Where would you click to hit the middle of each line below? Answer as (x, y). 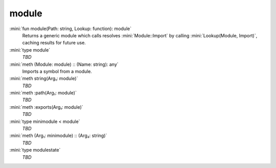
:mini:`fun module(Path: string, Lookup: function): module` (71, 29)
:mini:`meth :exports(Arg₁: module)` (47, 107)
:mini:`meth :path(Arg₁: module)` (43, 93)
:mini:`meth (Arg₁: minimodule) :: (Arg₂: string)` (58, 136)
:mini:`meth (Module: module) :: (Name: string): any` (64, 64)
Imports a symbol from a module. (57, 71)
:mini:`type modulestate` (35, 150)
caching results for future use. (54, 43)
